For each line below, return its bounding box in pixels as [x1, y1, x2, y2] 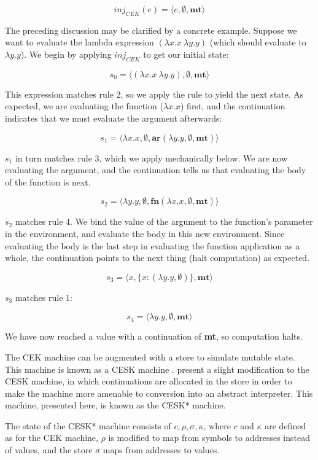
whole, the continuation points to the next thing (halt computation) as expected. [5, 251, 310, 264]
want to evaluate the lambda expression [5, 36, 154, 49]
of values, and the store [5, 443, 93, 456]
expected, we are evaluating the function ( [5, 99, 163, 112]
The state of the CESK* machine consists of [5, 419, 171, 432]
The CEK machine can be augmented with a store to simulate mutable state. [5, 350, 295, 363]
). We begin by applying [20, 47, 112, 60]
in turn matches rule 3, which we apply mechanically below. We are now [15, 151, 288, 164]
